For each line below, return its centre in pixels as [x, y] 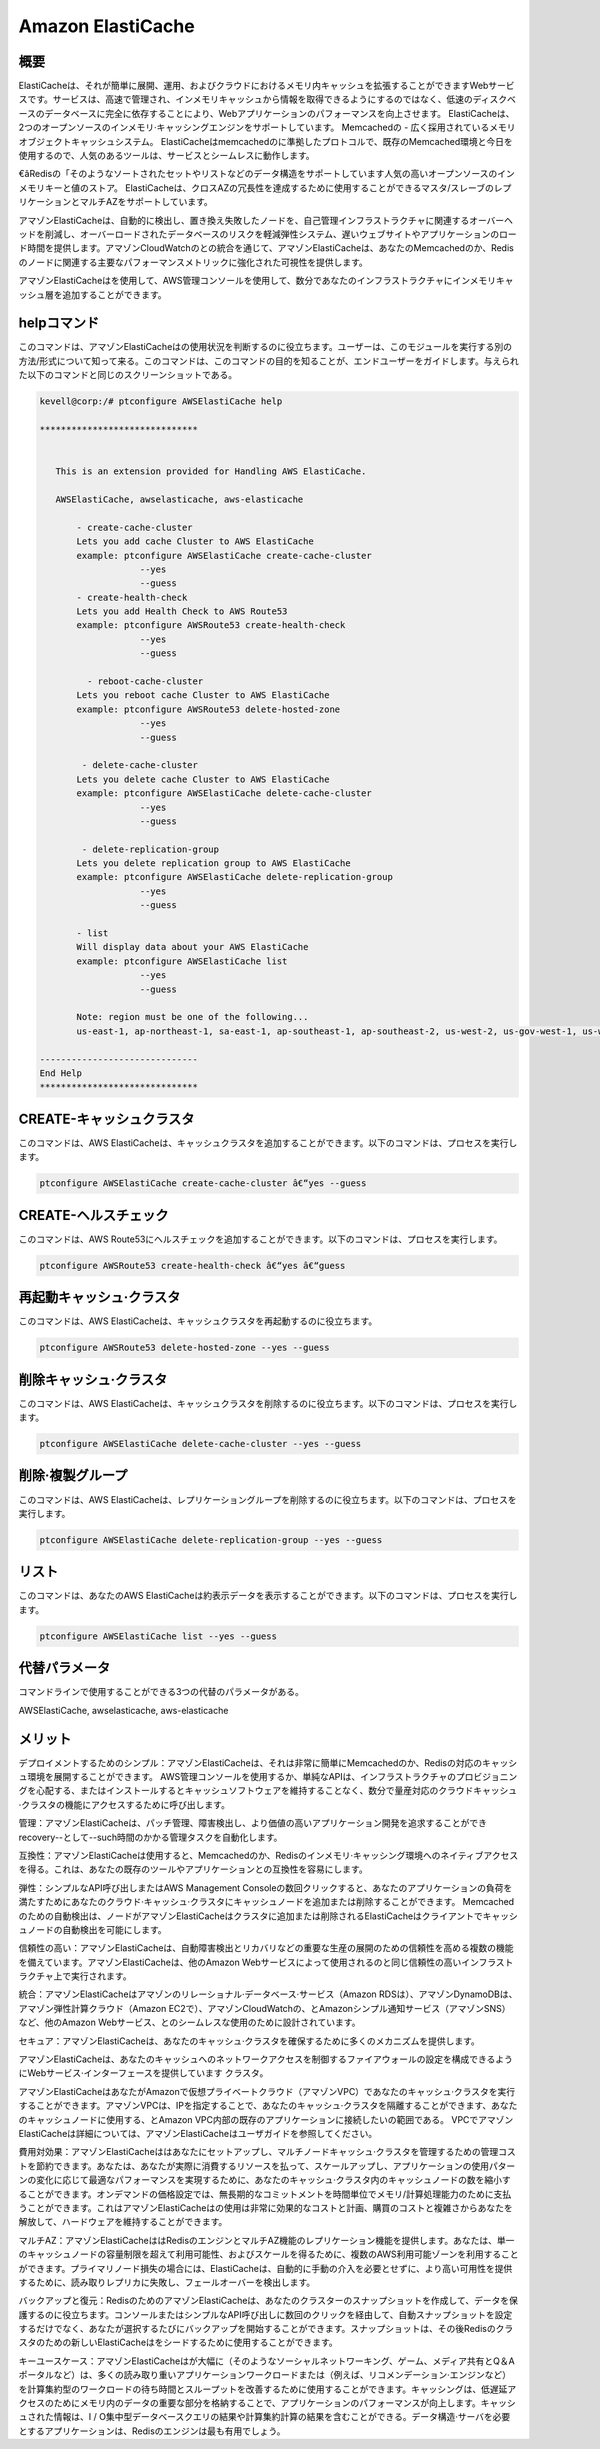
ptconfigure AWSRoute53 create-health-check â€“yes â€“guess [192, 1265]
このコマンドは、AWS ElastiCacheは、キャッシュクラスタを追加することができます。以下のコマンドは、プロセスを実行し [268, 1142]
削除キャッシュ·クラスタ [93, 1379]
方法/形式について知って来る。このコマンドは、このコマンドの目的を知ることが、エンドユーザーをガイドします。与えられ [268, 361]
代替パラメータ [64, 1668]
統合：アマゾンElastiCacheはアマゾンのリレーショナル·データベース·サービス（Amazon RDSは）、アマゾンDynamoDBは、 [268, 1994]
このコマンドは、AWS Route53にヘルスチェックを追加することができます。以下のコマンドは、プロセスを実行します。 [260, 1239]
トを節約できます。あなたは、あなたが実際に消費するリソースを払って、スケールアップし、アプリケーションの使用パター [267, 2166]
